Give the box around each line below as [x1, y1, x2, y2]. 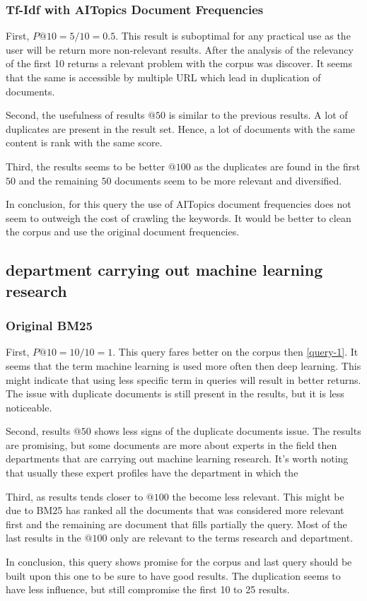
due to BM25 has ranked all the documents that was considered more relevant [6, 503, 344, 518]
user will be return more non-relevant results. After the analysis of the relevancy [6, 42, 354, 57]
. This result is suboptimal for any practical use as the [115, 28, 351, 43]
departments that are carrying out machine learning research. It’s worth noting [6, 451, 349, 466]
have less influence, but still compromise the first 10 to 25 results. [6, 582, 290, 597]
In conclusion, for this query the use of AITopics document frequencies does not [6, 197, 351, 211]
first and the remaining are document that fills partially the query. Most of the [6, 516, 347, 531]
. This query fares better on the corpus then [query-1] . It [112, 344, 359, 359]
